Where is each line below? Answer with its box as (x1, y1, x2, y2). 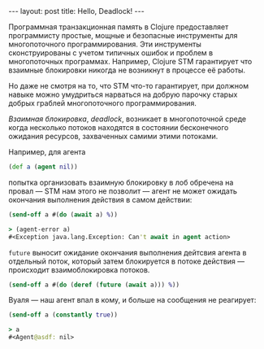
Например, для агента (8, 147, 86, 156)
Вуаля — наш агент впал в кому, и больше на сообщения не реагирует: (8, 295, 257, 305)
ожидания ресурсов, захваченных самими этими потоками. (8, 132, 219, 141)
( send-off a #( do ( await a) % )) (8, 210, 118, 219)
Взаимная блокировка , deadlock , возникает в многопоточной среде (8, 114, 246, 124)
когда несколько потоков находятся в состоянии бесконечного (8, 123, 229, 132)
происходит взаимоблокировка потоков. (8, 264, 150, 274)
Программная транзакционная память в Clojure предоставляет (8, 22, 229, 32)
